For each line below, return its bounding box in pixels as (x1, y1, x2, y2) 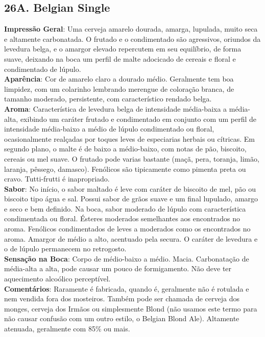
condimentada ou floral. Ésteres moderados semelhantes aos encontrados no (4, 213, 240, 224)
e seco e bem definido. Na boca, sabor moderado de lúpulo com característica (4, 203, 246, 214)
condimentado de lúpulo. (4, 63, 81, 74)
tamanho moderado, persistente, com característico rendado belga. (4, 93, 212, 104)
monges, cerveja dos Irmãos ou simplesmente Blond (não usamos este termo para (4, 303, 257, 314)
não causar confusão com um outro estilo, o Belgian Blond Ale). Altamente (4, 313, 239, 324)
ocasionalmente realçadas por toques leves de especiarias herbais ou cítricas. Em (4, 133, 255, 144)
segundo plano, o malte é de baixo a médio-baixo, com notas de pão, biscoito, (4, 143, 247, 154)
